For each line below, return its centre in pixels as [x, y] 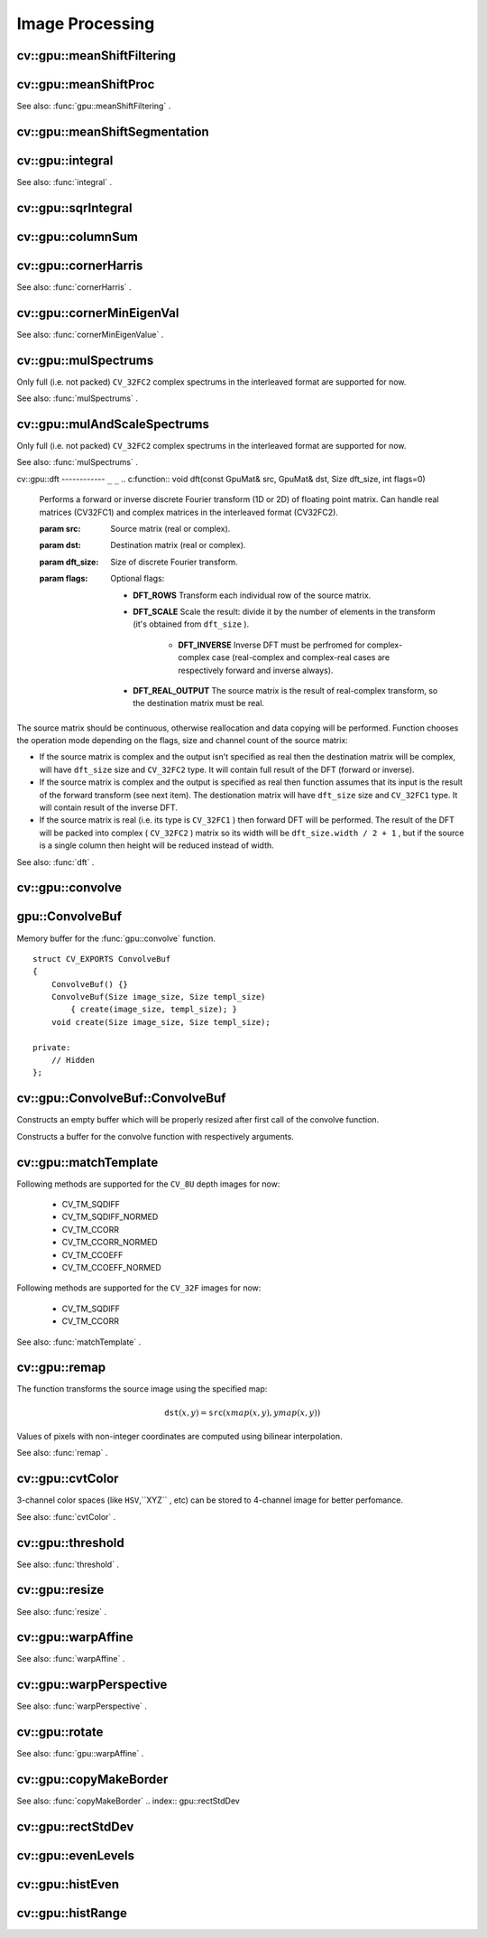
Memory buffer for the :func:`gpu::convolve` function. [116, 938]
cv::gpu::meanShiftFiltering [96, 56]
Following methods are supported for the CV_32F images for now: [139, 1288]
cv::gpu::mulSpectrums [85, 360]
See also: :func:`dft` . [55, 862]
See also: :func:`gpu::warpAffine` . [80, 1754]
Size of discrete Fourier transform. [174, 562]
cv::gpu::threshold [71, 1543]
